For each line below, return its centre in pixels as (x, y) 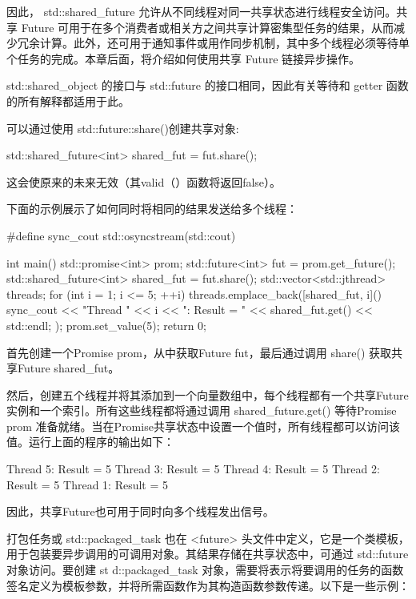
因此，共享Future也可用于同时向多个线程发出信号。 (140, 511)
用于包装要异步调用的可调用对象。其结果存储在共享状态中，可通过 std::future (208, 554)
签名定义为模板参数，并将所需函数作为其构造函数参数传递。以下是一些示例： (208, 585)
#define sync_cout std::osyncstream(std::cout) (121, 235)
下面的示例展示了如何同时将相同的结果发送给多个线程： (152, 209)
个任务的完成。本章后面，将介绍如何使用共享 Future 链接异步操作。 (184, 58)
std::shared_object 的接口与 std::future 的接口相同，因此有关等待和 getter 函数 (208, 85)
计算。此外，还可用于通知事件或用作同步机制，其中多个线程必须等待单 (224, 43)
